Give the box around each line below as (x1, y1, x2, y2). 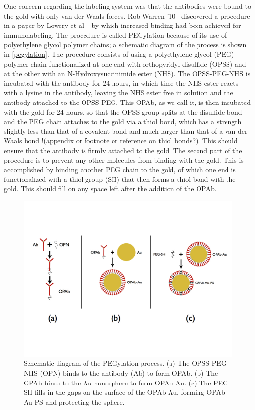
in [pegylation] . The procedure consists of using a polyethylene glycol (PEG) (4, 49, 234, 59)
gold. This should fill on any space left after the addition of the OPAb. (4, 183, 217, 194)
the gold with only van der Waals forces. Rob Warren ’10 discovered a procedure (4, 10, 250, 21)
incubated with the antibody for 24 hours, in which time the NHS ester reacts (4, 77, 239, 88)
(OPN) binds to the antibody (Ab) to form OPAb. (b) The (40, 368, 218, 378)
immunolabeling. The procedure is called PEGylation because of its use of (4, 29, 227, 40)
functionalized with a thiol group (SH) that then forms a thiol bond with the (4, 174, 236, 184)
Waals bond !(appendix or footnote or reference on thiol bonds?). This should (4, 135, 238, 146)
